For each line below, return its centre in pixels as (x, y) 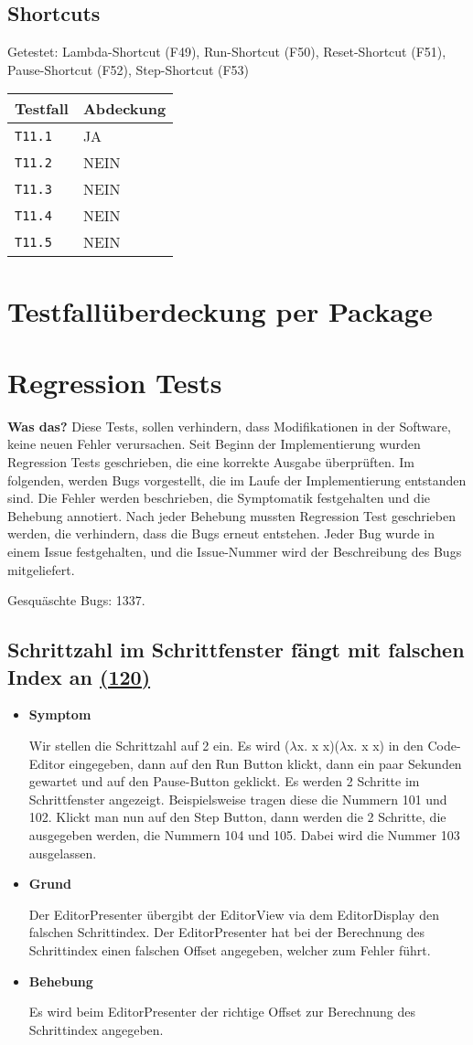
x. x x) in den (385, 746)
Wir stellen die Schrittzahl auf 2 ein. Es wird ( (159, 746)
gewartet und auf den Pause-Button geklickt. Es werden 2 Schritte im (224, 781)
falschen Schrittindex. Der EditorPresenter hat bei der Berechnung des (226, 932)
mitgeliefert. (41, 569)
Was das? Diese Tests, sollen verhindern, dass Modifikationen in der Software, (229, 426)
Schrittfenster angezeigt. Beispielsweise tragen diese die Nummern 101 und (238, 799)
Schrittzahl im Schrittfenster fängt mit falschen (236, 650)
